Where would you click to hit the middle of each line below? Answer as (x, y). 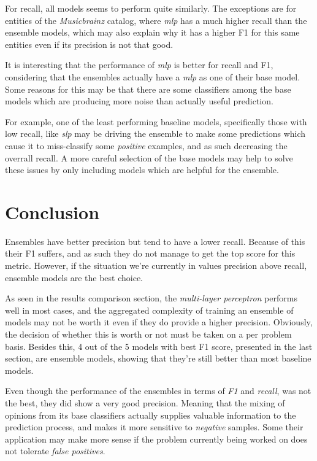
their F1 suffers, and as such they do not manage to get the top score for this (150, 253)
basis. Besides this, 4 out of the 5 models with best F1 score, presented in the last (159, 346)
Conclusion (52, 211)
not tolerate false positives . (55, 451)
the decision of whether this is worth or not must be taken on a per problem (148, 334)
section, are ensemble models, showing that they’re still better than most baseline (158, 358)
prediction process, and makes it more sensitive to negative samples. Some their (154, 427)
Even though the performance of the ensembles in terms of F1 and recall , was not (158, 391)
